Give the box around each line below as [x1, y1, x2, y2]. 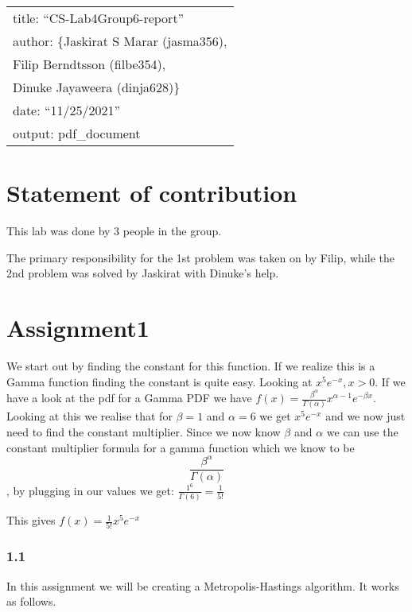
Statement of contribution [6, 176, 297, 209]
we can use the [326, 424, 398, 440]
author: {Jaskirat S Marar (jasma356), [13, 32, 227, 50]
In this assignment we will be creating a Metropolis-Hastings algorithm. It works [6, 577, 399, 594]
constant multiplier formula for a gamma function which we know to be [6, 439, 355, 455]
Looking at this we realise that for [6, 408, 173, 424]
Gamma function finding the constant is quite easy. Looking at [6, 373, 313, 389]
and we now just [325, 408, 406, 424]
